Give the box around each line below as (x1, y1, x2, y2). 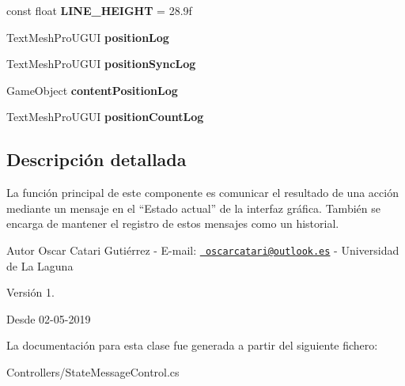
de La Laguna (6, 257, 74, 274)
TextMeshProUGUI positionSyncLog (6, 55, 196, 72)
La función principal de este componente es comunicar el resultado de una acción (6, 184, 399, 201)
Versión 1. (6, 284, 55, 301)
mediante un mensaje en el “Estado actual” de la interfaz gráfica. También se (6, 199, 380, 216)
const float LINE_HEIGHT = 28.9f (6, 2, 192, 18)
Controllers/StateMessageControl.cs (6, 363, 180, 380)
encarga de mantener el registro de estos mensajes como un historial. (6, 215, 339, 232)
